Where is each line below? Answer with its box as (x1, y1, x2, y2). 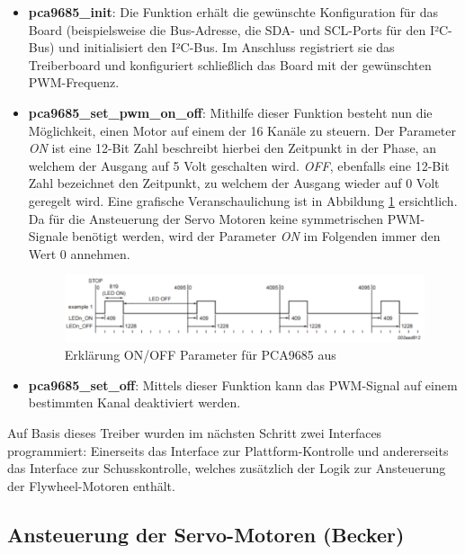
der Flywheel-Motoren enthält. (7, 476, 175, 495)
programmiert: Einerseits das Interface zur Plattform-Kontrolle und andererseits (7, 441, 449, 460)
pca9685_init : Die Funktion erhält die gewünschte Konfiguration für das (28, 3, 439, 21)
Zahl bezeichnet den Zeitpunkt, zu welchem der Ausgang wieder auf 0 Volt (28, 174, 440, 192)
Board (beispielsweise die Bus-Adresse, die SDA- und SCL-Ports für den (28, 20, 426, 39)
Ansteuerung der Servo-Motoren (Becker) (7, 520, 405, 548)
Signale (28, 227, 68, 246)
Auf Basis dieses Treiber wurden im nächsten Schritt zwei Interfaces (7, 423, 382, 442)
